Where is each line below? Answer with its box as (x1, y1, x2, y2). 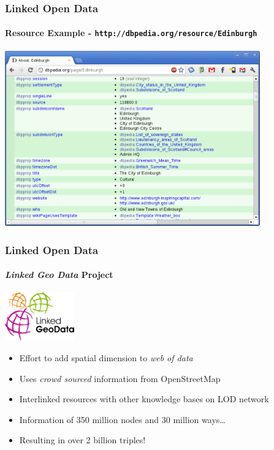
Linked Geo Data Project (5, 268, 113, 281)
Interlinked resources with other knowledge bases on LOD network (19, 392, 269, 405)
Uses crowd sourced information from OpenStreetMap (19, 372, 221, 384)
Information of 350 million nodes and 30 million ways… (19, 413, 226, 426)
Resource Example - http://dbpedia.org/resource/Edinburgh (5, 26, 257, 39)
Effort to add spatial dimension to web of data (19, 351, 193, 364)
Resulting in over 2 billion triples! (19, 433, 146, 446)
